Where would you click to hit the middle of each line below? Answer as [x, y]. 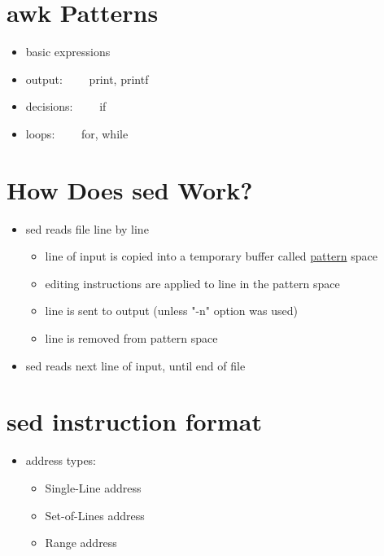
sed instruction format [134, 421]
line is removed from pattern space [131, 338]
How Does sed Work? [130, 189]
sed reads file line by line [87, 228]
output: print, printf [87, 79]
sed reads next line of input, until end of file [135, 365]
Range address [81, 543]
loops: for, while [77, 133]
